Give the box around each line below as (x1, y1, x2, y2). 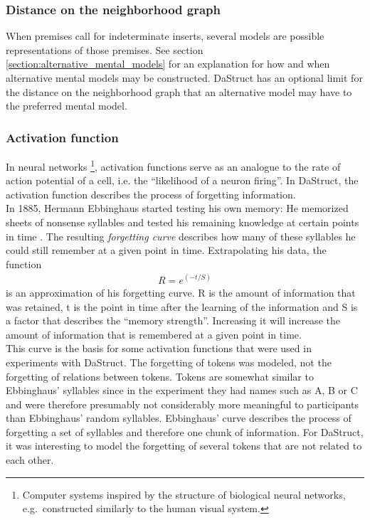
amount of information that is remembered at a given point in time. (6, 327, 302, 341)
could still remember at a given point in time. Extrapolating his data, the (6, 243, 327, 258)
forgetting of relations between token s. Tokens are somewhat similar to (6, 368, 314, 383)
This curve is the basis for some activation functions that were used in (6, 341, 312, 356)
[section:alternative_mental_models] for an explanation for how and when (6, 56, 330, 71)
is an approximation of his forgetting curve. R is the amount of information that (6, 285, 356, 299)
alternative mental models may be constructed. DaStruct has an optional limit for (6, 70, 363, 85)
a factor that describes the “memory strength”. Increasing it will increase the (6, 313, 340, 328)
